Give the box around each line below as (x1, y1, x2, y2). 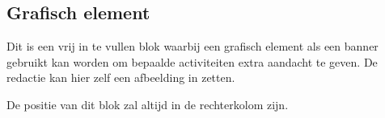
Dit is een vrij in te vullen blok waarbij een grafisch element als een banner (6, 38, 379, 55)
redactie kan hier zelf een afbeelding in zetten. (6, 69, 235, 86)
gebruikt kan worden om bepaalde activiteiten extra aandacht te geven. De (6, 53, 378, 70)
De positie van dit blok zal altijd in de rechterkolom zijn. (6, 96, 289, 112)
